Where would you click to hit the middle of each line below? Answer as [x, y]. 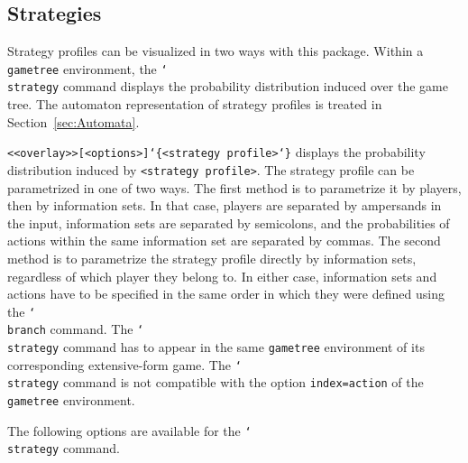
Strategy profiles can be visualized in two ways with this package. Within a [216, 51]
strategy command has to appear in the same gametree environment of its [216, 347]
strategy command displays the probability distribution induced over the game [228, 86]
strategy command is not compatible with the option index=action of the [216, 382]
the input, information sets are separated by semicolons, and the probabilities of [229, 222]
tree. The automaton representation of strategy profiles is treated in [195, 104]
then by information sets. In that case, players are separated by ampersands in [225, 205]
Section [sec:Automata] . [73, 121]
